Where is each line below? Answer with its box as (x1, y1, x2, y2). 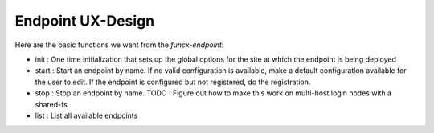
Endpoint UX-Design (14, 12, 155, 30)
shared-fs (35, 99, 68, 109)
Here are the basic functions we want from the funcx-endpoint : (14, 40, 224, 50)
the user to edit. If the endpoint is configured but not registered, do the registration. (35, 77, 311, 87)
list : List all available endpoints (35, 111, 138, 120)
